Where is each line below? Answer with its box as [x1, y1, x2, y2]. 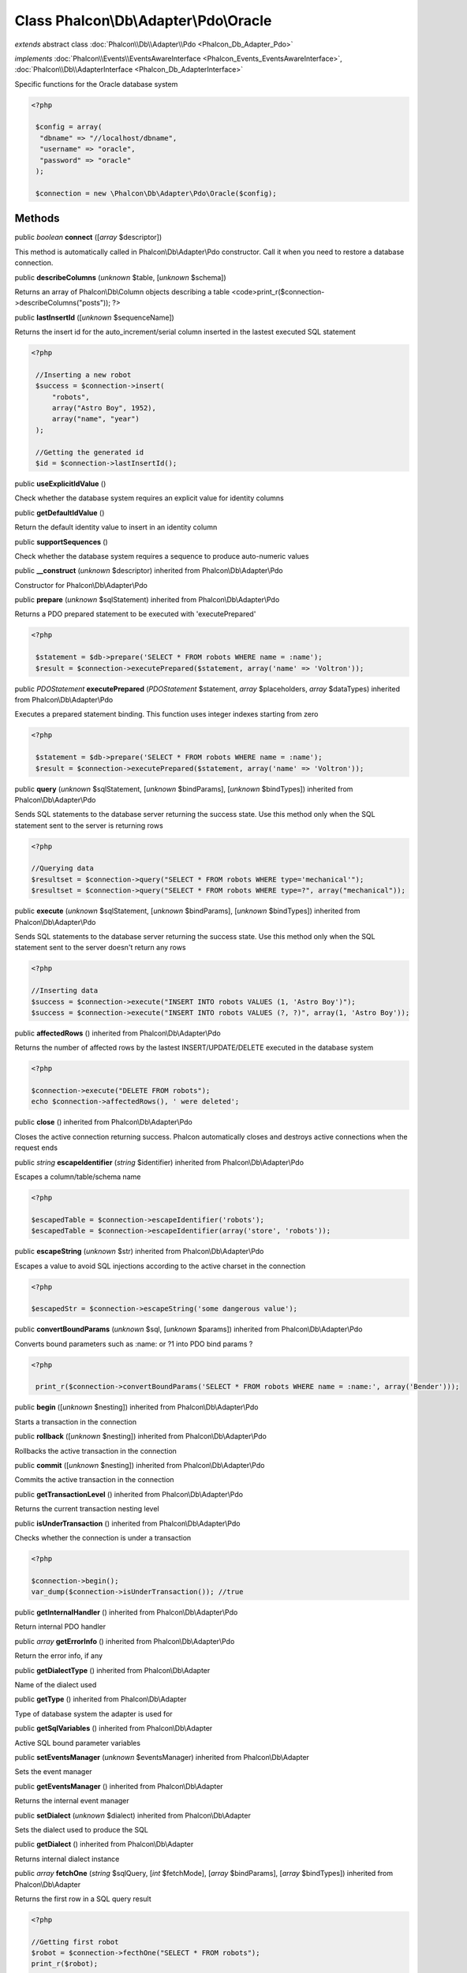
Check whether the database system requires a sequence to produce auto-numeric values [14, 551, 309, 560]
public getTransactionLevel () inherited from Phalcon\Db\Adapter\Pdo [14, 1489, 244, 1499]
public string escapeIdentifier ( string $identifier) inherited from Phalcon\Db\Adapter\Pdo [14, 1157, 304, 1167]
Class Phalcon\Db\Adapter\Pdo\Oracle [14, 12, 272, 29]
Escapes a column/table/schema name [14, 1172, 141, 1181]
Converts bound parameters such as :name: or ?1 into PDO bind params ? [14, 1338, 253, 1349]
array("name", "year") [51, 414, 140, 424]
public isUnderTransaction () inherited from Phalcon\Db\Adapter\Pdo [14, 1518, 241, 1528]
